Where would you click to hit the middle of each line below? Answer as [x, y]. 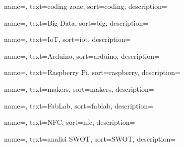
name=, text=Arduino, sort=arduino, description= [82, 55]
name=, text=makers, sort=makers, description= [79, 89]
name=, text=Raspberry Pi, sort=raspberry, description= [92, 72]
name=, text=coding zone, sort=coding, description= [86, 6]
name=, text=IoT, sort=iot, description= [67, 39]
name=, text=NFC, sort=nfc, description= [70, 122]
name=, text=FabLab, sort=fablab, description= [79, 105]
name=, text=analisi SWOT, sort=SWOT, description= [90, 138]
